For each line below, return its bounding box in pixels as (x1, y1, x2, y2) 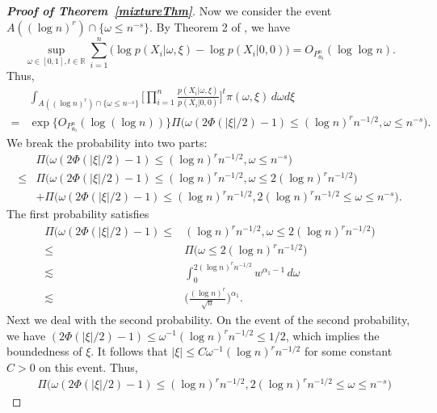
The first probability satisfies (6, 205, 149, 222)
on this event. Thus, (39, 358, 138, 375)
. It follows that (90, 343, 168, 360)
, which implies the (285, 327, 380, 343)
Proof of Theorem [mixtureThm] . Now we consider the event (6, 2, 332, 19)
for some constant (304, 343, 393, 360)
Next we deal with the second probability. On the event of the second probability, (6, 310, 410, 327)
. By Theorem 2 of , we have (149, 18, 291, 35)
